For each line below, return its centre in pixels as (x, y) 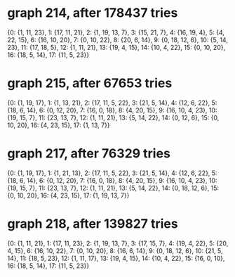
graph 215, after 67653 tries (90, 83)
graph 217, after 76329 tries (89, 154)
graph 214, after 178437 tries (93, 13)
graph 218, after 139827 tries (93, 224)
